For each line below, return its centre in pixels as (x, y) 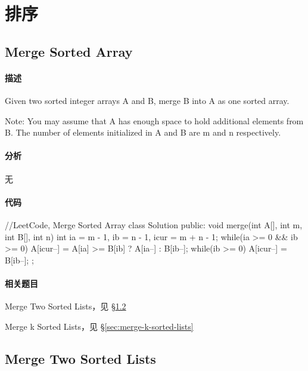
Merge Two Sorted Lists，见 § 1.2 (66, 306)
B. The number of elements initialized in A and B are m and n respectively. (143, 132)
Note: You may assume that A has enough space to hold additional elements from (154, 120)
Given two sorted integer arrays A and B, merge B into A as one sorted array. (147, 100)
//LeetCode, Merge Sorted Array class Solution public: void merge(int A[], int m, (154, 224)
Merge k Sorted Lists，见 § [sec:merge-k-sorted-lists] (99, 326)
